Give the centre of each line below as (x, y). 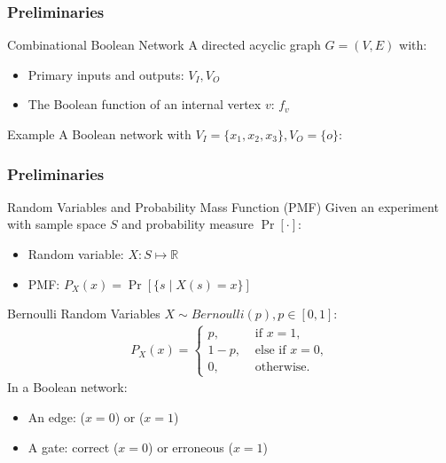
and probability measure (188, 224)
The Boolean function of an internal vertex (145, 104)
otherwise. (282, 368)
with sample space (57, 224)
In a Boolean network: (67, 387)
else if (270, 351)
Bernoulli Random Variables (84, 314)
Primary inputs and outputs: (106, 74)
